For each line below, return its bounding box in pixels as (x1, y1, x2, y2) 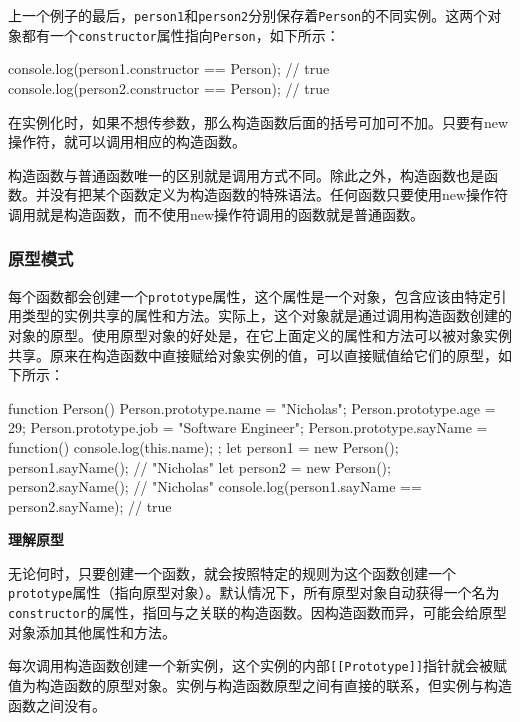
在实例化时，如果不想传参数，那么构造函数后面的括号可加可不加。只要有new (8, 111, 509, 132)
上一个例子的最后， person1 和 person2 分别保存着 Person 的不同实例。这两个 (8, 5, 488, 25)
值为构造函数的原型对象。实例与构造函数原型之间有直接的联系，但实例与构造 (8, 675, 512, 696)
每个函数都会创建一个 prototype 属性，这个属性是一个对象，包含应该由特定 (8, 285, 493, 306)
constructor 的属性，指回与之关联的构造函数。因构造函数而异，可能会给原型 (8, 602, 507, 623)
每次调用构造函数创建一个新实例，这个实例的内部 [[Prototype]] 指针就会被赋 (8, 655, 508, 676)
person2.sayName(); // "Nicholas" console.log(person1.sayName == (8, 476, 422, 497)
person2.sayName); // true (8, 495, 172, 516)
